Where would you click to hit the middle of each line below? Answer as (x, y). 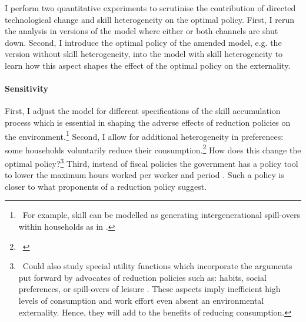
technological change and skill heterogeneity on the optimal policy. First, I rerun (150, 19)
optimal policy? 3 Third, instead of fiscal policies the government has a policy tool (152, 162)
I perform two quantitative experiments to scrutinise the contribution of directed (150, 8)
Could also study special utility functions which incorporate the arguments (157, 266)
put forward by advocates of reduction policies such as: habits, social (142, 277)
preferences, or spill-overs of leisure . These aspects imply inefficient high (149, 289)
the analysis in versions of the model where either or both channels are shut (142, 31)
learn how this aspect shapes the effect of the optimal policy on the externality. (148, 65)
